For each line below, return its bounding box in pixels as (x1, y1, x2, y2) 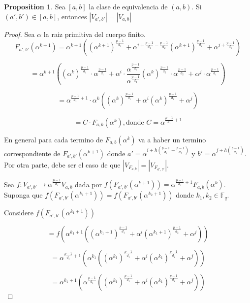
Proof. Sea (4, 29, 35, 39)
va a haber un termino (138, 135, 206, 145)
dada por (75, 179, 102, 189)
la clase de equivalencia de (89, 1, 168, 11)
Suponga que (4, 190, 43, 200)
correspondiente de (4, 148, 61, 158)
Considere (4, 207, 34, 218)
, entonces (57, 11, 87, 21)
